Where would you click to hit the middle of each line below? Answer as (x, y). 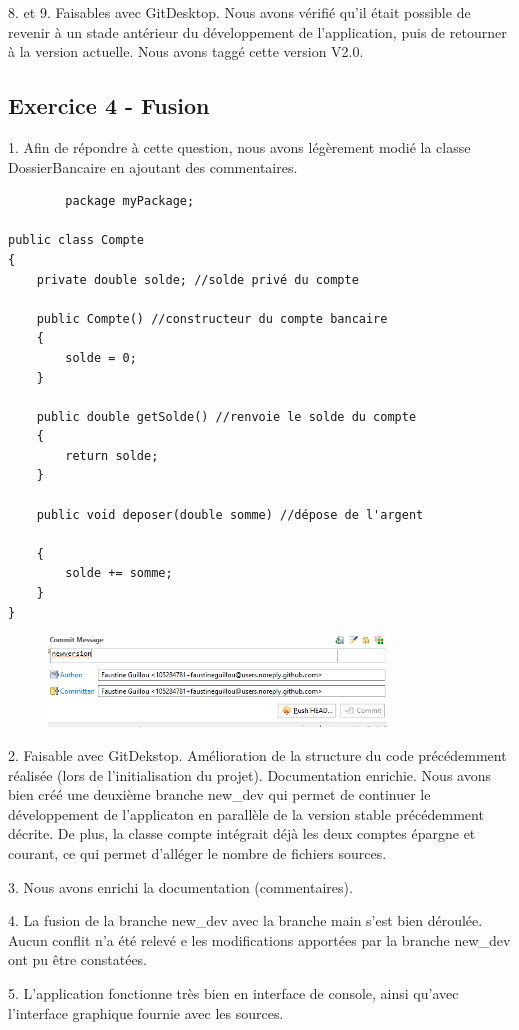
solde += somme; (119, 573)
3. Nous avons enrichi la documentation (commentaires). (180, 886)
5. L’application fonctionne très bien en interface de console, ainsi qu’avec (233, 992)
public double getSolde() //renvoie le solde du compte (226, 416)
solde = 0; (101, 357)
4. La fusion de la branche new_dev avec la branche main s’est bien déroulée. (245, 920)
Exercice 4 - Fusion (109, 105)
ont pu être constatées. (78, 959)
